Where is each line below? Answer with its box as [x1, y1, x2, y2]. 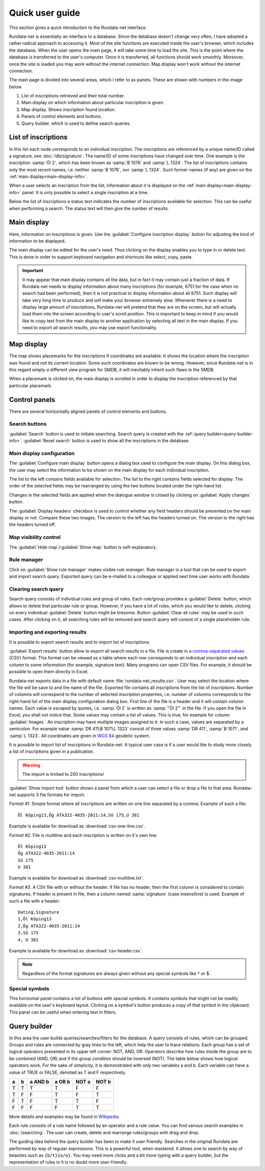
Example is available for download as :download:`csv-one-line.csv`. [9, 823, 146, 829]
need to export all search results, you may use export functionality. [22, 325, 158, 331]
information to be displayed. [9, 238, 66, 244]
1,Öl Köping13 [18, 916, 52, 922]
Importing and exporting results [9, 629, 87, 636]
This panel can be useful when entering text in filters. [9, 1009, 117, 1015]
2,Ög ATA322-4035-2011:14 [18, 923, 80, 929]
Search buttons [9, 421, 47, 428]
